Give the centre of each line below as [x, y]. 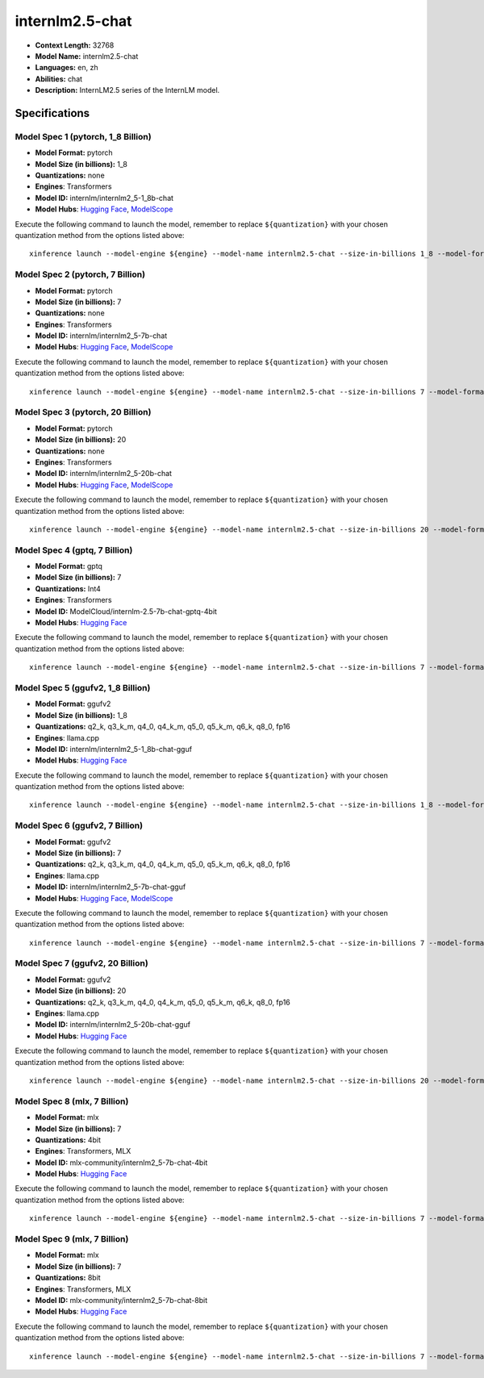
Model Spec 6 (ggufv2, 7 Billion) [79, 825]
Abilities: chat [59, 79]
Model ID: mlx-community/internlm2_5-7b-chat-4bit [121, 1163]
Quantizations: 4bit [68, 1140]
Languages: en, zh [67, 68]
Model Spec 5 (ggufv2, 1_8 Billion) [83, 687]
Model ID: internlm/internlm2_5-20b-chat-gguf [113, 1025]
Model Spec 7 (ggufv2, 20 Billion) [81, 963]
